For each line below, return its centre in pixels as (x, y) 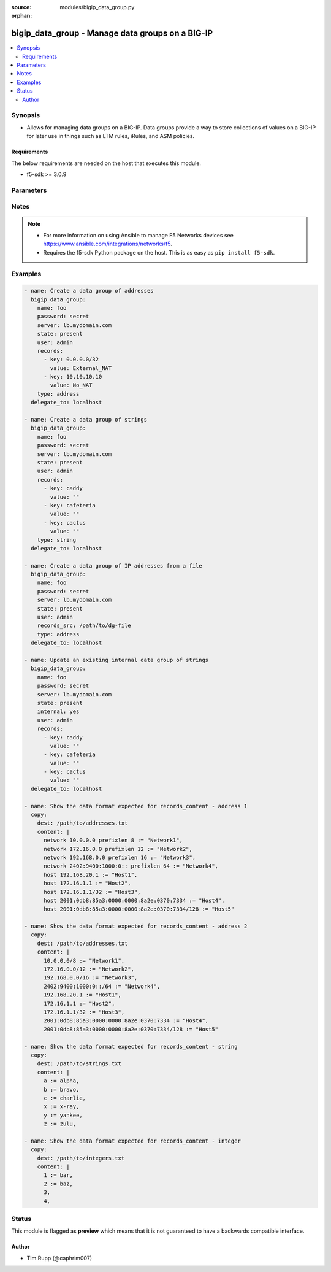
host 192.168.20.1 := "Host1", (91, 875)
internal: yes (58, 711)
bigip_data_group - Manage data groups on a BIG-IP (112, 33)
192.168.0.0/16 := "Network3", (91, 978)
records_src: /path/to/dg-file (84, 626)
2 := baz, (59, 1184)
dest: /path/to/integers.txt (81, 1158)
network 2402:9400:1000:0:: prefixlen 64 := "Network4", (131, 866)
